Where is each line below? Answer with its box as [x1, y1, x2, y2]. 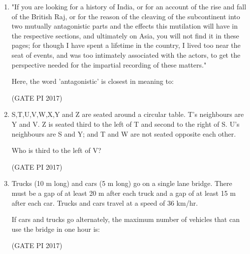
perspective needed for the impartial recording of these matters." [11, 59, 207, 70]
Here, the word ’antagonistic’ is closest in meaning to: [11, 76, 174, 86]
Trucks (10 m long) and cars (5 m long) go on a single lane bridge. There [11, 178, 232, 188]
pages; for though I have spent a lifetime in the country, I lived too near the [11, 40, 241, 50]
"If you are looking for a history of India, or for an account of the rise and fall [11, 1, 247, 11]
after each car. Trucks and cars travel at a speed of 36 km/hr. [11, 197, 198, 208]
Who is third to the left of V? [11, 145, 101, 155]
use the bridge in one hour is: [11, 223, 100, 234]
